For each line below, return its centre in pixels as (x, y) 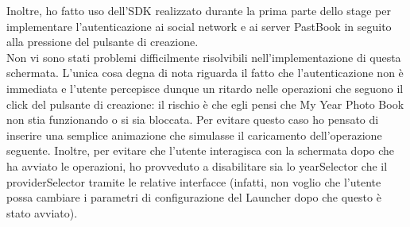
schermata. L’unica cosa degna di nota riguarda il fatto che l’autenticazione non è (205, 73)
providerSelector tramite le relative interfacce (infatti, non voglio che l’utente (194, 181)
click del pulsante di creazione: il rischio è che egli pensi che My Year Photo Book (205, 104)
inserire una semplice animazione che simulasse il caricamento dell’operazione (194, 135)
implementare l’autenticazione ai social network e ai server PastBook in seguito (199, 26)
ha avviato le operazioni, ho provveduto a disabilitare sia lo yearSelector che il (197, 165)
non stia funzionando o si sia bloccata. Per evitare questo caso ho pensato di (193, 119)
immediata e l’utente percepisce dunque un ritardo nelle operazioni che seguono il (205, 88)
